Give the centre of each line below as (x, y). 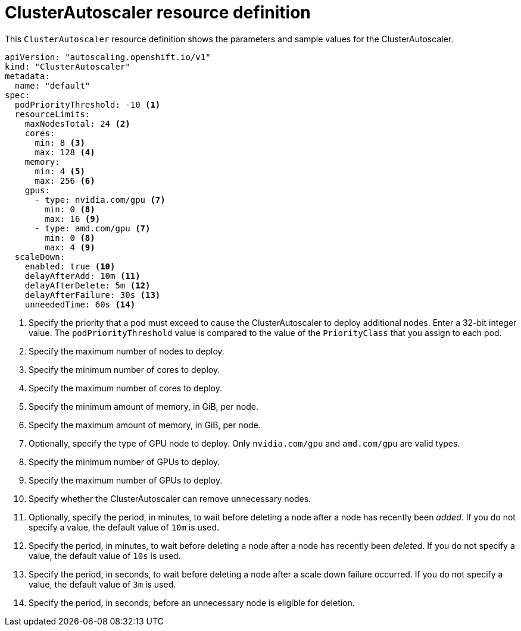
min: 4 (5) (60, 171)
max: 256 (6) (65, 180)
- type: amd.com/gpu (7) (93, 228)
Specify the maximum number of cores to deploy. (126, 388)
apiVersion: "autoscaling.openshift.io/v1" (108, 57)
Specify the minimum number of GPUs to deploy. (124, 462)
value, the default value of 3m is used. (102, 584)
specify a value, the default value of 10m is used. (124, 527)
